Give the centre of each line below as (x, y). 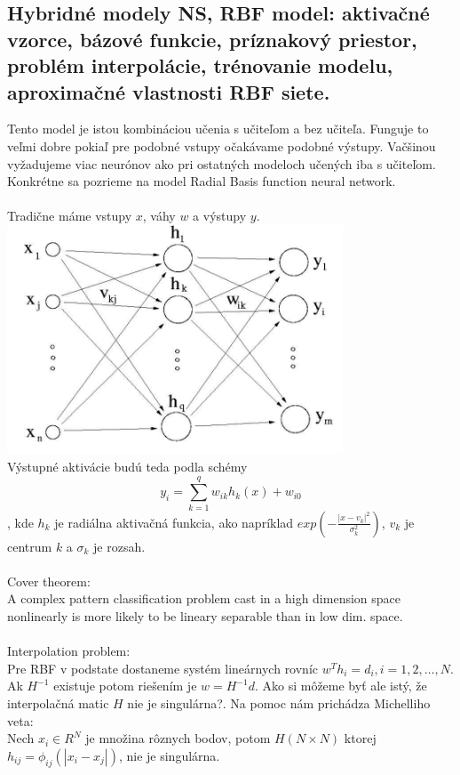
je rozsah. (119, 546)
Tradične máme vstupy (70, 216)
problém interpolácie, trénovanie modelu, (200, 65)
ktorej (360, 738)
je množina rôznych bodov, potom (178, 738)
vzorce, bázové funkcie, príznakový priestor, (212, 39)
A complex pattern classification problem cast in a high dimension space (204, 598)
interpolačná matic (58, 703)
